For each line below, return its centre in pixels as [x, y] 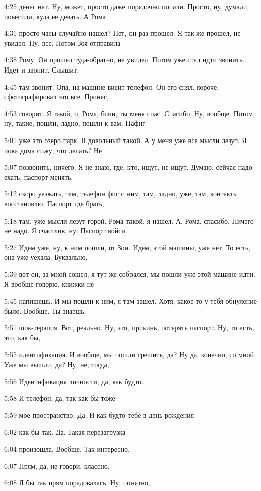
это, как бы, [22, 337]
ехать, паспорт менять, [39, 177]
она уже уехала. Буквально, [46, 257]
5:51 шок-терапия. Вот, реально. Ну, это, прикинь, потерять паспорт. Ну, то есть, [129, 328]
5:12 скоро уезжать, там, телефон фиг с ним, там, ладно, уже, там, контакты [121, 194]
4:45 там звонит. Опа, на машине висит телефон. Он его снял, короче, [112, 86]
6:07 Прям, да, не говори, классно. [57, 466]
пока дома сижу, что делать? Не [53, 150]
